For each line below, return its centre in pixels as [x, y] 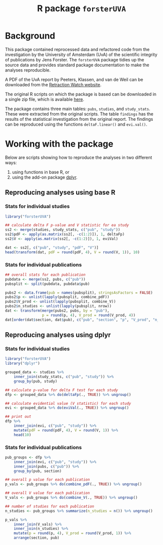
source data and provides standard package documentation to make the [77, 65]
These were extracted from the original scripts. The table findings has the [79, 114]
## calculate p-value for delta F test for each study [62, 390]
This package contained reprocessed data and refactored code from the [77, 49]
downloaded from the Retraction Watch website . [53, 85]
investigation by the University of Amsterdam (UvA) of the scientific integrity [81, 55]
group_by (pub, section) [38, 471]
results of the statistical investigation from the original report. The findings [79, 119]
